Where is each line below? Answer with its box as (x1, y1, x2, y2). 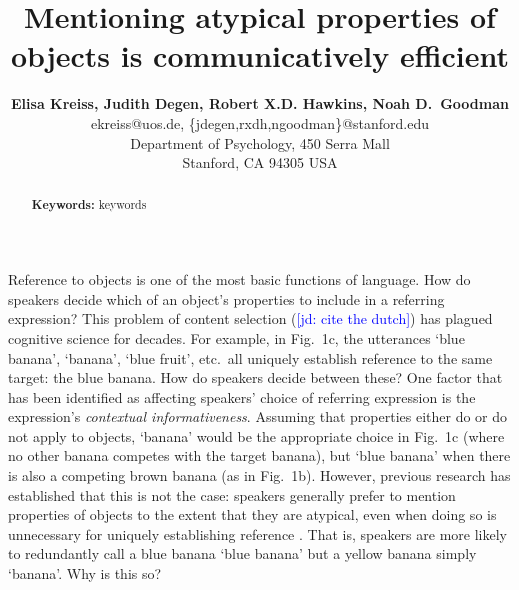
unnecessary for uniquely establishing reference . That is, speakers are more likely (8, 523, 507, 544)
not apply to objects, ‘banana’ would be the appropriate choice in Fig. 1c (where (8, 425, 505, 446)
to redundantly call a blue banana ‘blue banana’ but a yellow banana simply (8, 543, 477, 564)
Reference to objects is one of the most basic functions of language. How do (8, 269, 471, 290)
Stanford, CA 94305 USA (182, 152, 338, 173)
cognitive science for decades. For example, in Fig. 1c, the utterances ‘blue (8, 327, 465, 348)
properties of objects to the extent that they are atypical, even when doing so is (8, 504, 497, 525)
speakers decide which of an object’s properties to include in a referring (8, 288, 445, 309)
